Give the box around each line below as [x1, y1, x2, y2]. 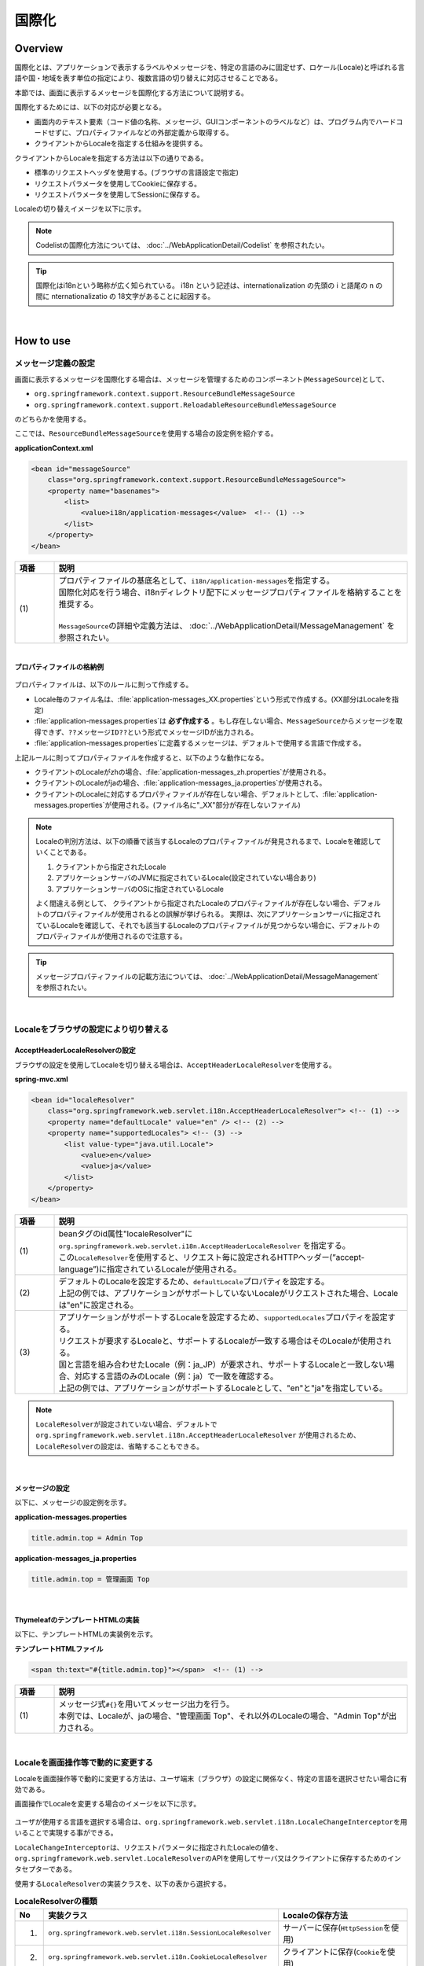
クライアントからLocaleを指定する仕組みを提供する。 [34, 138, 207, 149]
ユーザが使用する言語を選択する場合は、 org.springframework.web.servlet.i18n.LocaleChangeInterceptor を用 [14, 1817, 408, 1826]
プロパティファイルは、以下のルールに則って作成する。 [14, 680, 193, 690]
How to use [14, 334, 71, 348]
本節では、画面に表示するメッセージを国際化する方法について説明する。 [14, 87, 249, 98]
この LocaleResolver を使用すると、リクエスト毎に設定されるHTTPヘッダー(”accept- [58, 1251, 365, 1262]
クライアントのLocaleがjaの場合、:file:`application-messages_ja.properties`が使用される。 [34, 779, 327, 788]
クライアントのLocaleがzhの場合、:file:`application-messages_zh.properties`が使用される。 [34, 768, 331, 777]
